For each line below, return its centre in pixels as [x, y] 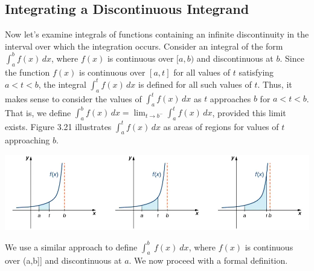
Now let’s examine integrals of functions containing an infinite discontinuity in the [157, 34]
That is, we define [38, 112]
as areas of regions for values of [221, 126]
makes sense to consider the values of [73, 98]
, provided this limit [249, 112]
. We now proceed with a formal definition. [208, 260]
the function [27, 72]
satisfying [256, 72]
